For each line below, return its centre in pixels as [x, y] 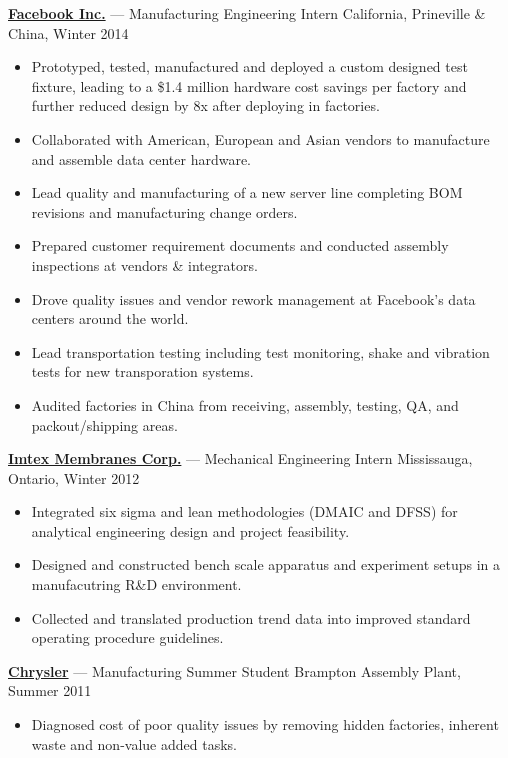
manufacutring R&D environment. [136, 584]
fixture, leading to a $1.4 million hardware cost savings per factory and [249, 85]
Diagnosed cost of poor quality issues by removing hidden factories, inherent [265, 724]
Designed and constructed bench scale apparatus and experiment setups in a [266, 564]
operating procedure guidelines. [127, 637]
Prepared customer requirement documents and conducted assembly [240, 245]
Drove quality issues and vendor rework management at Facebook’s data [253, 298]
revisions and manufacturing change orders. [164, 211]
